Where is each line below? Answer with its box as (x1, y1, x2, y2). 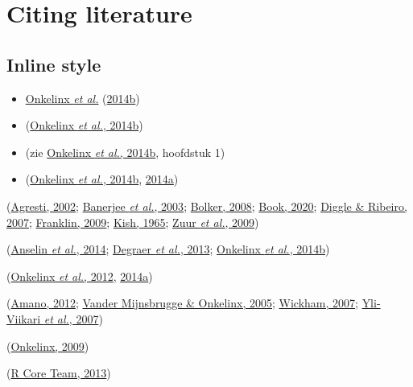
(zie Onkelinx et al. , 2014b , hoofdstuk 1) (25, 143, 225, 160)
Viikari (6, 310, 41, 327)
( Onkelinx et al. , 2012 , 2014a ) (6, 267, 153, 284)
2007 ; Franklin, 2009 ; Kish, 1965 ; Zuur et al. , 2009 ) (6, 213, 259, 230)
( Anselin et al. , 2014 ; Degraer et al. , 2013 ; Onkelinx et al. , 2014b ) (6, 241, 330, 257)
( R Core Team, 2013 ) (6, 364, 111, 381)
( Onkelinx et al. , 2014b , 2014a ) (25, 171, 179, 187)
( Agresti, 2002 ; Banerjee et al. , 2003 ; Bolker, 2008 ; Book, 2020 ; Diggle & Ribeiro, (6, 197, 407, 214)
